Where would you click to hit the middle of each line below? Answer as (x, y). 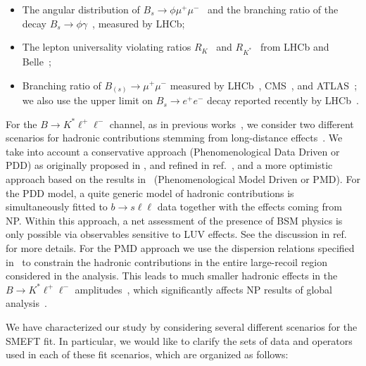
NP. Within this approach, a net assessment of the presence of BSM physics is (174, 220)
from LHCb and (295, 47)
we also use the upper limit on (88, 100)
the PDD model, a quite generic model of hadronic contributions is (150, 193)
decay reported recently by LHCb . (283, 100)
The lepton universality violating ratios (107, 47)
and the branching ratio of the (273, 9)
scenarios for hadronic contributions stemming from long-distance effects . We (174, 138)
